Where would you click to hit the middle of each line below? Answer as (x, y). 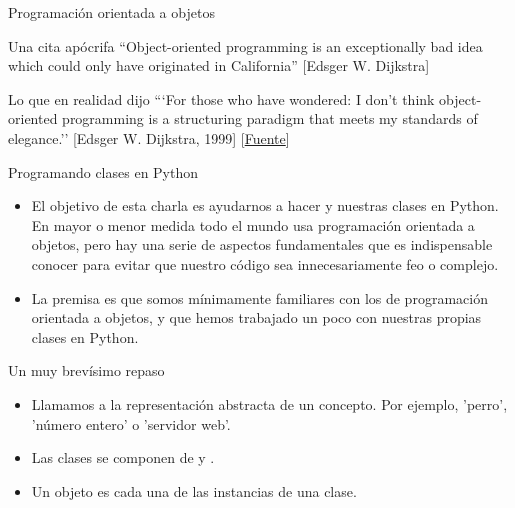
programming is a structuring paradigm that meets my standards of (270, 118)
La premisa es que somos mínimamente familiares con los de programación (259, 297)
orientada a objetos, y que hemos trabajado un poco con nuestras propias (256, 317)
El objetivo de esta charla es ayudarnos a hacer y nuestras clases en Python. (265, 205)
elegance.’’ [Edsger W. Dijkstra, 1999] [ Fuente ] (149, 137)
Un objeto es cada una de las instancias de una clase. (194, 490)
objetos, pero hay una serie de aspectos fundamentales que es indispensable (262, 244)
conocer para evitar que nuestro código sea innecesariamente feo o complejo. (265, 263)
